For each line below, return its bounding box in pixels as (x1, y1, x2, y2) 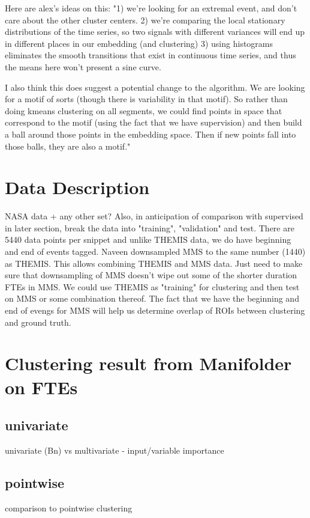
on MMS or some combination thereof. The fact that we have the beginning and (5, 292, 299, 305)
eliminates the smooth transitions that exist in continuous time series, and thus (5, 49, 296, 61)
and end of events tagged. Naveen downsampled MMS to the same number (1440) (5, 245, 306, 258)
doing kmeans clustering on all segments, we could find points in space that (5, 104, 282, 117)
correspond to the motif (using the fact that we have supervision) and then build (5, 116, 302, 129)
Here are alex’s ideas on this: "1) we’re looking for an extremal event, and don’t (5, 2, 297, 14)
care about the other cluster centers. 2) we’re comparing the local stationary (5, 13, 285, 26)
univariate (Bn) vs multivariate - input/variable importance (5, 443, 224, 456)
